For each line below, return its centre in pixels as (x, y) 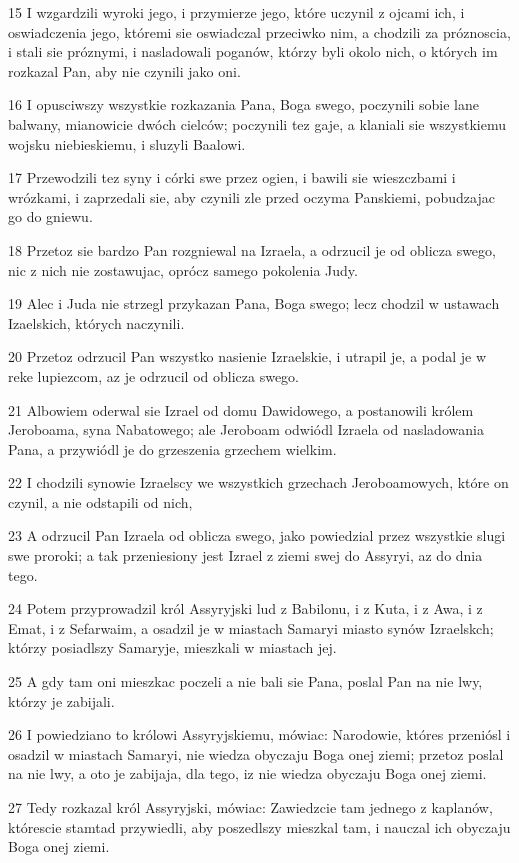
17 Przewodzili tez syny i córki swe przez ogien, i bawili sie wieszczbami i (232, 177)
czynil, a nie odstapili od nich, (100, 501)
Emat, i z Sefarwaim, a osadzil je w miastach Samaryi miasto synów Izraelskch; (251, 627)
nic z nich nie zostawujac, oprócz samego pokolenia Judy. (183, 269)
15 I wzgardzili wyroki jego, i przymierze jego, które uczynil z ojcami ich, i (236, 12)
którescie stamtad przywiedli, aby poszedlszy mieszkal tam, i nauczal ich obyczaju (259, 826)
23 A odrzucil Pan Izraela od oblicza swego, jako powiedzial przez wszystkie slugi (257, 535)
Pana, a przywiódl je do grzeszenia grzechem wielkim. (172, 448)
